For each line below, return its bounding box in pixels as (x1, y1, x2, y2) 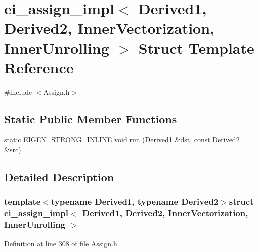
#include (4, 86, 32, 97)
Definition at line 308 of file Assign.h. (4, 238, 119, 248)
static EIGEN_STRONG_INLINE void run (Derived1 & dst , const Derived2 (4, 134, 240, 145)
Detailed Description (4, 169, 114, 185)
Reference (4, 57, 74, 77)
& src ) (4, 144, 21, 155)
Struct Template (138, 37, 254, 58)
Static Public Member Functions (4, 111, 177, 126)
